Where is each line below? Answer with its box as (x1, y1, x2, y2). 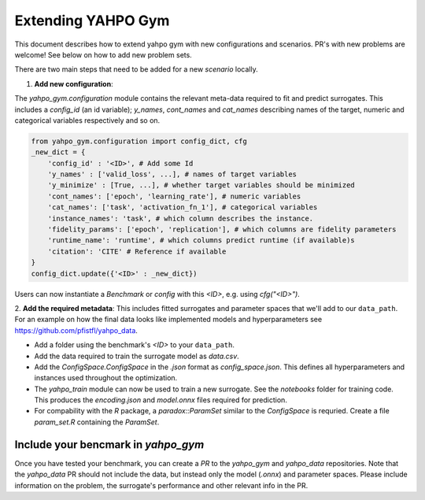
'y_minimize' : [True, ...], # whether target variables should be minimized (47, 181, 356, 190)
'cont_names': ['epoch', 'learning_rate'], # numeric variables (47, 191, 301, 201)
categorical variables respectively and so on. (14, 115, 161, 125)
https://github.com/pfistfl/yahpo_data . (14, 325, 138, 335)
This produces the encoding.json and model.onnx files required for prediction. (34, 395, 287, 405)
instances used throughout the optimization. (34, 373, 178, 383)
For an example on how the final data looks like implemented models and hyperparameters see (14, 315, 323, 324)
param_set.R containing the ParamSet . (34, 417, 160, 427)
